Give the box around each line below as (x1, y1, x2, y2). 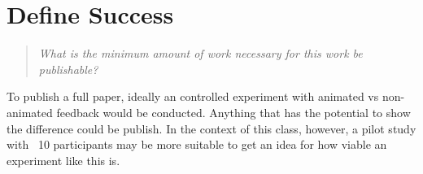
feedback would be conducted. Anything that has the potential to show (56, 103, 411, 120)
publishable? (38, 60, 98, 77)
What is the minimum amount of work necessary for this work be (38, 45, 363, 62)
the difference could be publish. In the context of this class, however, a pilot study (7, 120, 416, 137)
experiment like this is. (7, 151, 120, 168)
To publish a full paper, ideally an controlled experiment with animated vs (7, 88, 379, 105)
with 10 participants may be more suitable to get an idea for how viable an (7, 136, 387, 153)
